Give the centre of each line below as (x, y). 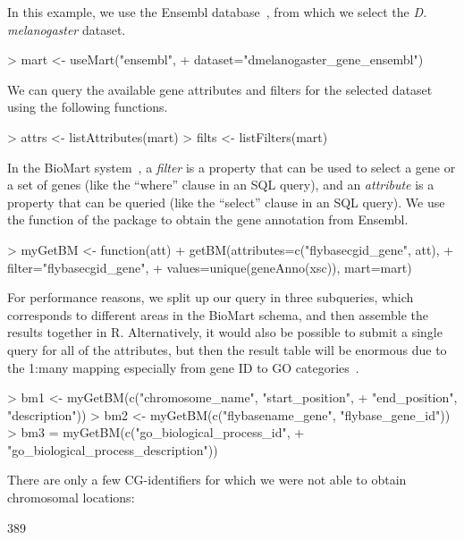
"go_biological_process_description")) (113, 449)
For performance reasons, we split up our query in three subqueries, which (211, 297)
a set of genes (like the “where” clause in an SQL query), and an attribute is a (221, 185)
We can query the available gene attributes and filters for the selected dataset (220, 89)
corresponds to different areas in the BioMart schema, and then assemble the (218, 314)
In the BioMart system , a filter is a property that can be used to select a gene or (232, 167)
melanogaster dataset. (67, 29)
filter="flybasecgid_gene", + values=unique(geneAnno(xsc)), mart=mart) (210, 267)
